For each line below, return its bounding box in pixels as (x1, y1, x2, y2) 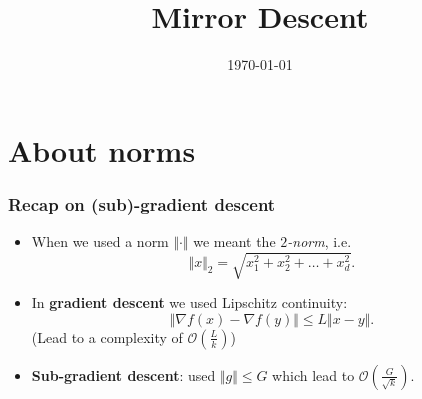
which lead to (272, 364, 355, 385)
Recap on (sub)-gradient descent (8, 191, 276, 216)
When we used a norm (31, 231, 169, 252)
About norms (8, 129, 196, 170)
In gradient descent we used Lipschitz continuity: (31, 292, 348, 313)
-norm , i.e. (287, 231, 352, 252)
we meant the (193, 231, 276, 252)
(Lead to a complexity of (31, 326, 183, 347)
